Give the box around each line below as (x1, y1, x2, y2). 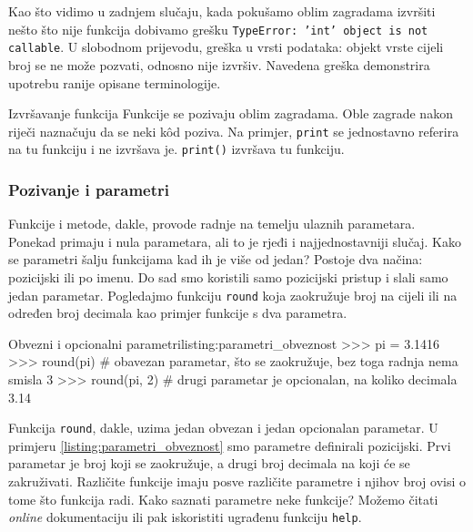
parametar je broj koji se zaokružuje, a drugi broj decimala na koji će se (8, 454, 410, 473)
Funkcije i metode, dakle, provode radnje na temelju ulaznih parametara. (8, 214, 416, 233)
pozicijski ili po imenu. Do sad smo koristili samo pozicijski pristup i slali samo (8, 268, 448, 286)
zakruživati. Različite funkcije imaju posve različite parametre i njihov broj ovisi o (8, 472, 467, 491)
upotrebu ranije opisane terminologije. (8, 73, 221, 92)
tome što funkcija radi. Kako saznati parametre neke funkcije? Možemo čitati (8, 489, 438, 508)
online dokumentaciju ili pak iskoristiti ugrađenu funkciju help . (8, 507, 362, 527)
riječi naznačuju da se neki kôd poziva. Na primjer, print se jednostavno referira (8, 121, 459, 140)
